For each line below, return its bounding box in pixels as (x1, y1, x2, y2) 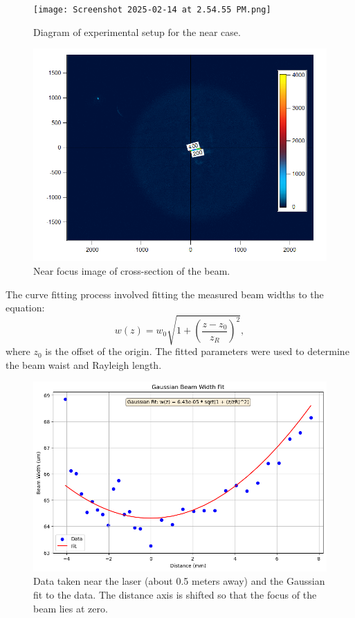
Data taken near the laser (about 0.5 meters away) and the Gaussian (33, 574, 325, 588)
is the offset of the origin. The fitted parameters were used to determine (45, 344, 349, 358)
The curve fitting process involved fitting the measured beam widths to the (6, 287, 324, 301)
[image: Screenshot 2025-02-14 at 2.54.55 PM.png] (33, 5, 271, 15)
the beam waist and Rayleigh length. (6, 357, 162, 372)
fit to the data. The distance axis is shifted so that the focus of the (33, 588, 317, 602)
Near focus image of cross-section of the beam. (33, 263, 230, 278)
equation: (6, 300, 45, 315)
